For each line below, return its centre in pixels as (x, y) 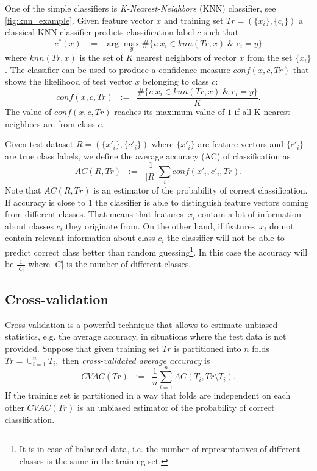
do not (281, 225)
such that (221, 32)
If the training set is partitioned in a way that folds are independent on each (148, 395)
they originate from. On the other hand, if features (160, 225)
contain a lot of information (250, 214)
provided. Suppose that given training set (82, 348)
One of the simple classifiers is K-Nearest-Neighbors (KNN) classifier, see (141, 8)
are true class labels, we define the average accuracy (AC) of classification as (148, 155)
